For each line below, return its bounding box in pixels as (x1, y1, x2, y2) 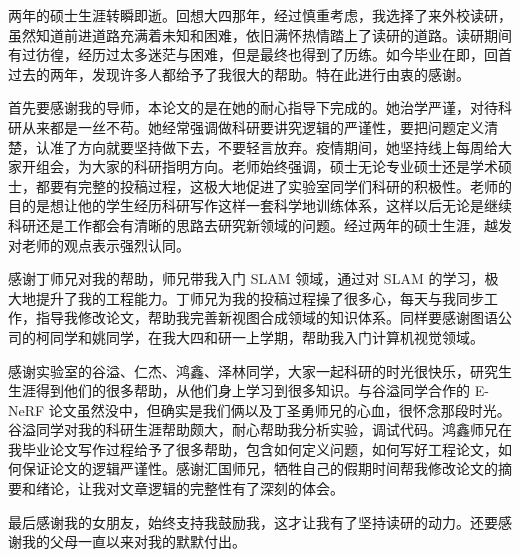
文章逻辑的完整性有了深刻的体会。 (119, 478, 344, 499)
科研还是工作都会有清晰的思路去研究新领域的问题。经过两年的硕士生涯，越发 (8, 214, 512, 235)
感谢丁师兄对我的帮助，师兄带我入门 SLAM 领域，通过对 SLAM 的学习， (8, 268, 485, 289)
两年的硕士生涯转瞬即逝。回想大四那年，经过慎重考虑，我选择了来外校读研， (8, 5, 512, 25)
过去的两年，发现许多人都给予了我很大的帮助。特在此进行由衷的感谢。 (8, 63, 470, 84)
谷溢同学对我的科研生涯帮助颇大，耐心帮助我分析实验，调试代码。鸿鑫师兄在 (8, 419, 512, 440)
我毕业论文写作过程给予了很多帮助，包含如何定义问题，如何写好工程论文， (8, 438, 498, 459)
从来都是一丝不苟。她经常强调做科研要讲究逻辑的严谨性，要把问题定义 (21, 116, 484, 137)
